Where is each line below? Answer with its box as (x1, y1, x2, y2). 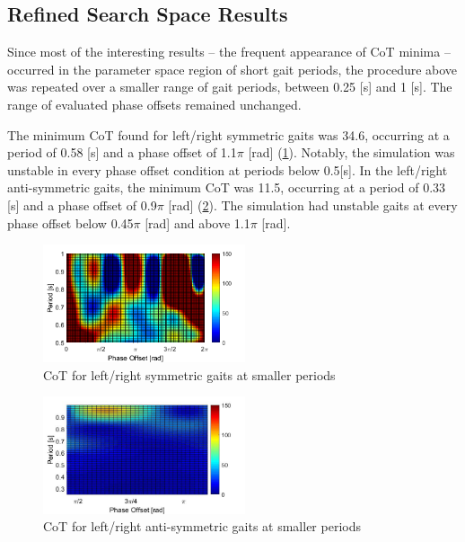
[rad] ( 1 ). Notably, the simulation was (248, 143, 455, 162)
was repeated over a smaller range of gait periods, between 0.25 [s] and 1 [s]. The (7, 77, 452, 96)
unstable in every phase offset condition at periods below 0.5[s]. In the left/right (7, 160, 448, 179)
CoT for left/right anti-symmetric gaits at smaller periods (43, 517, 361, 536)
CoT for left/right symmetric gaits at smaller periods (43, 365, 336, 384)
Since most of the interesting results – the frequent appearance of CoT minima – (7, 42, 451, 61)
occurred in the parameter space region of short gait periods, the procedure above (7, 59, 458, 78)
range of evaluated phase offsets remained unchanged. (7, 94, 302, 113)
